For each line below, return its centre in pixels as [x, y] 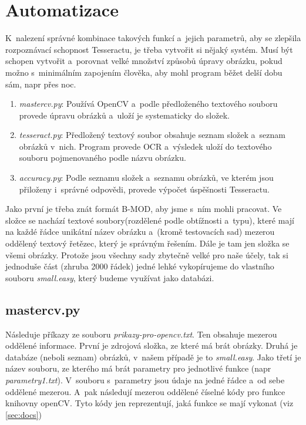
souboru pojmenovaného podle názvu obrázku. [102, 158]
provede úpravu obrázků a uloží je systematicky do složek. [124, 115]
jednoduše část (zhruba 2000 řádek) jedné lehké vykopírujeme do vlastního [140, 266]
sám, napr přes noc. [41, 84]
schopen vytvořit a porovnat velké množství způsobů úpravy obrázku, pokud [144, 61]
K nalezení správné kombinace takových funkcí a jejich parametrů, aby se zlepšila [153, 38]
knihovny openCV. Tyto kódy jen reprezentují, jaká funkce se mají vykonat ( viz [149, 403]
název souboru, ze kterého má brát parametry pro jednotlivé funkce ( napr [138, 368]
